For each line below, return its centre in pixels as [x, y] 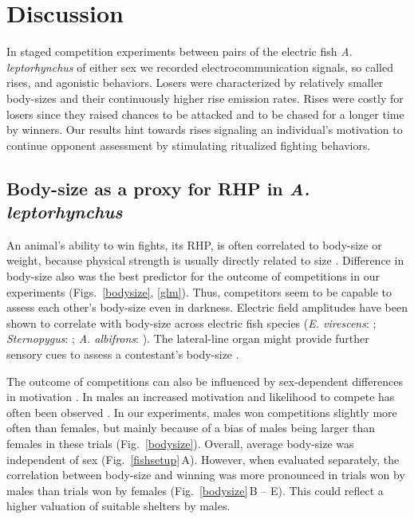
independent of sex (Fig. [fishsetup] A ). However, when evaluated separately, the [203, 459]
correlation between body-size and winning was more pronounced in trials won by [206, 475]
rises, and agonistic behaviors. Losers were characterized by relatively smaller [195, 83]
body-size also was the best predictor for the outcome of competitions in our [193, 276]
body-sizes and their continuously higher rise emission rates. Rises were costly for [205, 98]
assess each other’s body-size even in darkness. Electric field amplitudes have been [207, 307]
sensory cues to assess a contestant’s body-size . [123, 354]
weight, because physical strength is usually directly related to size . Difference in [205, 260]
